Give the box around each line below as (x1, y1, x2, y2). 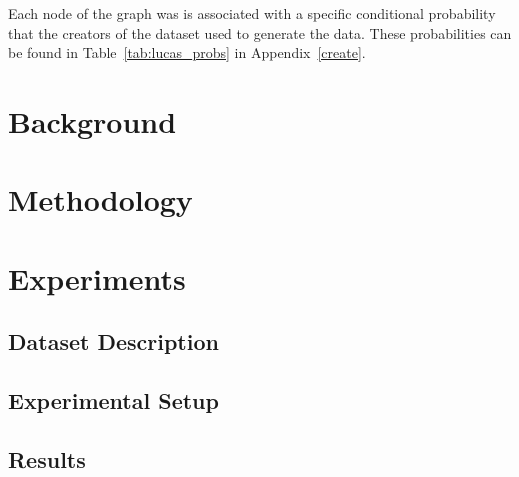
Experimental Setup (8, 385, 219, 416)
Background (8, 100, 177, 141)
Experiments (8, 257, 186, 298)
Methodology (8, 179, 193, 220)
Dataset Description (8, 326, 219, 357)
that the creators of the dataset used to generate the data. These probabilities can (8, 22, 512, 43)
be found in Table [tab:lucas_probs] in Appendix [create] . (8, 42, 366, 63)
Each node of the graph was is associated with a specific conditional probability (8, 3, 496, 23)
